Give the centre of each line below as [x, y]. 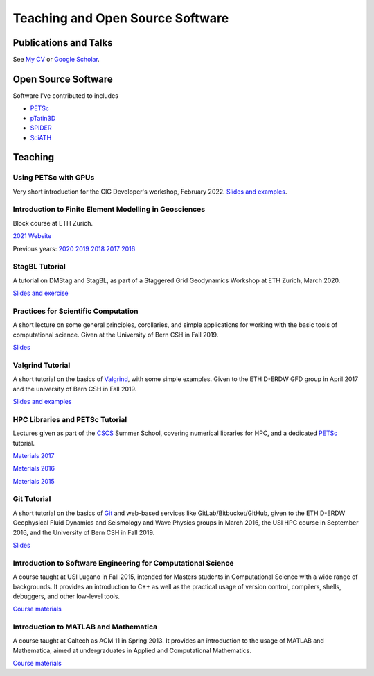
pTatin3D [43, 118]
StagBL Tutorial [39, 267]
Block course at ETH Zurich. [53, 223]
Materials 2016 [34, 468]
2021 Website [32, 236]
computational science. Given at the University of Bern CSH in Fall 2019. [116, 335]
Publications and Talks [63, 43]
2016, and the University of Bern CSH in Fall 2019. [84, 532]
